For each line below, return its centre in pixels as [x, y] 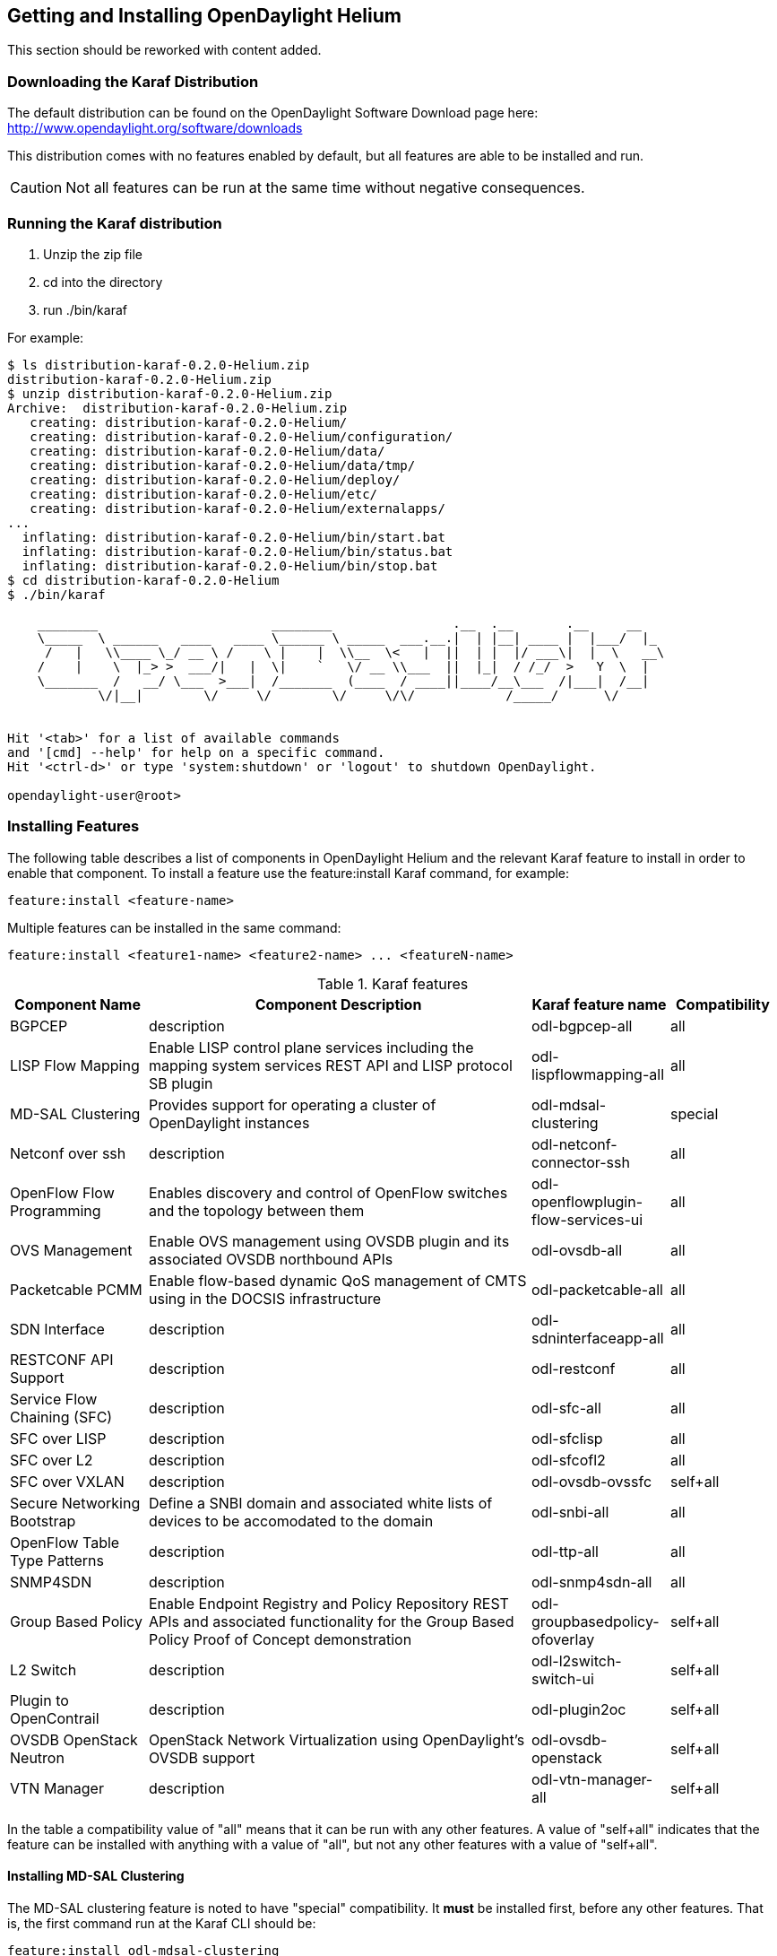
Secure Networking [75, 1503]
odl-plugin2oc [579, 1709]
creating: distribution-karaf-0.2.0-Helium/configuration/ [242, 436]
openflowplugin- [587, 1201]
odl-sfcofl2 [569, 1460]
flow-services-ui [587, 1219]
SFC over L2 [52, 1460]
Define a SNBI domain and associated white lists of [321, 1503]
